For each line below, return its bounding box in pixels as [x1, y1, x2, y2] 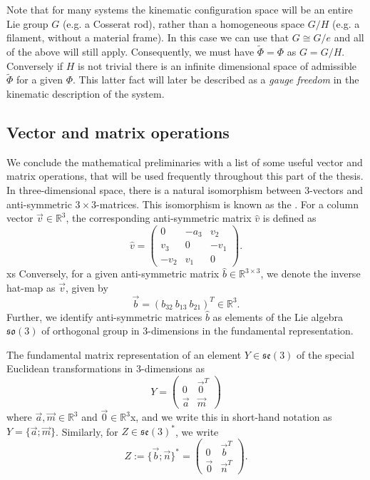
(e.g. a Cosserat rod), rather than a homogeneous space [62, 16, 305, 31]
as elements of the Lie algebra [212, 309, 343, 324]
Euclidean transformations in [6, 361, 133, 376]
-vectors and [309, 182, 363, 197]
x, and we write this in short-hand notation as [130, 409, 332, 424]
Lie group [6, 16, 48, 31]
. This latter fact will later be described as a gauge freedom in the [73, 72, 359, 87]
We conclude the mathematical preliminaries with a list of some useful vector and [6, 154, 363, 169]
